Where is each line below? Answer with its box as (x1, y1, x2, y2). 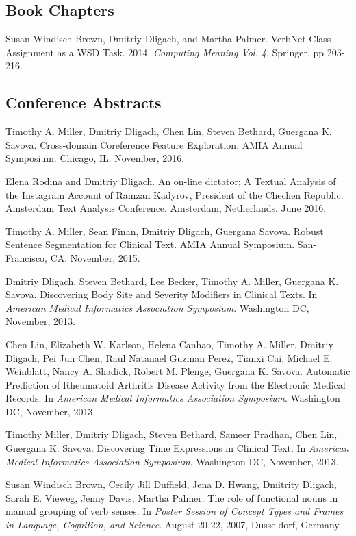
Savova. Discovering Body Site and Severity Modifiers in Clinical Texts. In (5, 287, 318, 302)
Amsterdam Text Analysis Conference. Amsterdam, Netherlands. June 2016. (5, 201, 327, 215)
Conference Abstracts (5, 92, 162, 113)
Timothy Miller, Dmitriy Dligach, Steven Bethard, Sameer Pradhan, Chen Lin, (5, 427, 338, 441)
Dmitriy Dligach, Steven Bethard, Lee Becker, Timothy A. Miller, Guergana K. (5, 273, 339, 288)
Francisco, (5, 250, 47, 265)
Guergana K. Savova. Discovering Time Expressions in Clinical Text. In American (5, 441, 349, 455)
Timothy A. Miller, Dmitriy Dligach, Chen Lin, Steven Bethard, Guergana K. (5, 124, 332, 138)
